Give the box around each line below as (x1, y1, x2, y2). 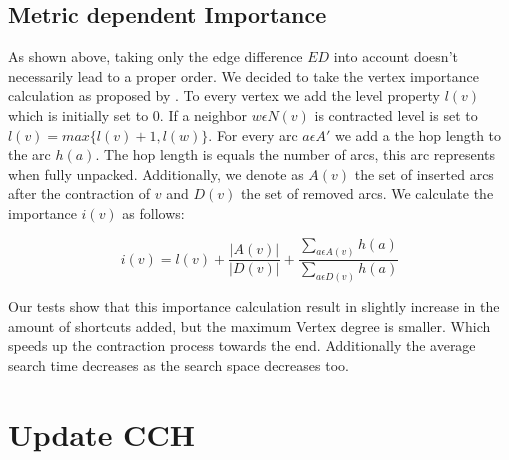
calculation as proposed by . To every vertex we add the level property (8, 85, 441, 106)
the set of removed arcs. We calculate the (240, 183, 494, 204)
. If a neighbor (159, 104, 247, 125)
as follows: (122, 202, 185, 223)
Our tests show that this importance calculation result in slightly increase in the (8, 296, 500, 317)
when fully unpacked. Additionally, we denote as (8, 163, 304, 184)
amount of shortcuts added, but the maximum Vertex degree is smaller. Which (8, 315, 491, 336)
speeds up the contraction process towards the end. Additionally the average (8, 335, 476, 356)
